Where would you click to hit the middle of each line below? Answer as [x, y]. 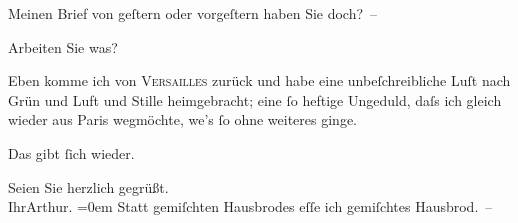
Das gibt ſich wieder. [71, 152]
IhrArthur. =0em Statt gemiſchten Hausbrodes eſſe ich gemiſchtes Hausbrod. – [250, 206]
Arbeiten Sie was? [63, 46]
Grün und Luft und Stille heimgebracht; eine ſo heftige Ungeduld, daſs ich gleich [255, 99]
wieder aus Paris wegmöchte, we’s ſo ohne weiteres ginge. [182, 119]
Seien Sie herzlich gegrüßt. [88, 186]
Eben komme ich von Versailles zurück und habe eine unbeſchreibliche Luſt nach [259, 80]
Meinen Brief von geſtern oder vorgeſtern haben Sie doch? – [193, 13]
